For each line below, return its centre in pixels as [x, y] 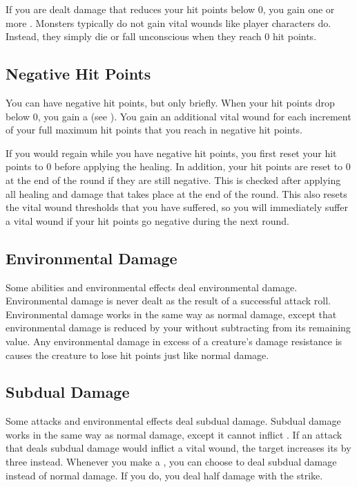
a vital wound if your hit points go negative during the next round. [147, 220]
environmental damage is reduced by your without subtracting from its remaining [178, 328]
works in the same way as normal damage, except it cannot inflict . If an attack [174, 434]
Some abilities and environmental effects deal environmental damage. [152, 287]
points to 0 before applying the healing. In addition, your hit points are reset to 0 [178, 166]
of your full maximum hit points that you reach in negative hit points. [154, 130]
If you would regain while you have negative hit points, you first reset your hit [171, 153]
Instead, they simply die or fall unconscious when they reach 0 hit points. [161, 36]
